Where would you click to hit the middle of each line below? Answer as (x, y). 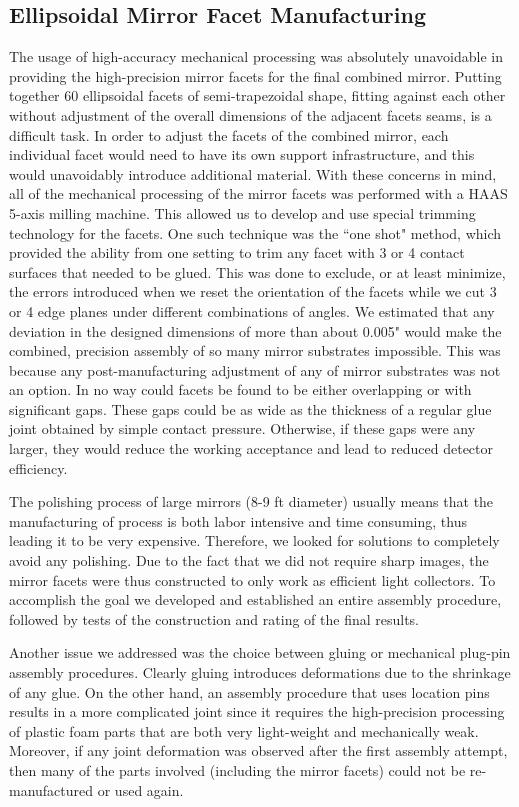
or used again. (140, 789)
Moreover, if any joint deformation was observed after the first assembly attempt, (258, 750)
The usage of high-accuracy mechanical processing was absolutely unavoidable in (256, 56)
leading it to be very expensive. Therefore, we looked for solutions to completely (254, 540)
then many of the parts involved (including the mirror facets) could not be (237, 769)
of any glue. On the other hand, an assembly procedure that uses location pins (249, 691)
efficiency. (38, 467)
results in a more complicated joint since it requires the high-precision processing (257, 711)
